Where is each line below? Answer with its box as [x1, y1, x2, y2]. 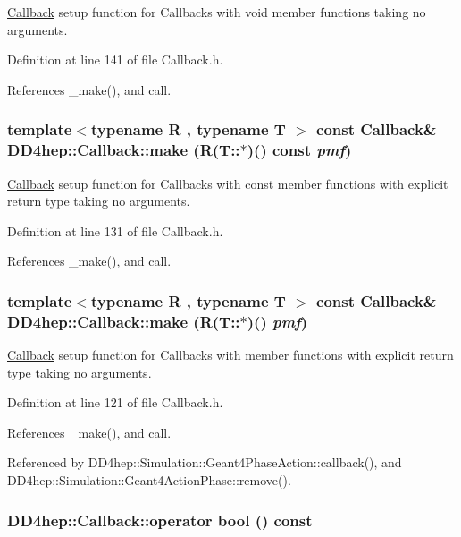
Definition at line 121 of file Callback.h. [7, 393, 223, 412]
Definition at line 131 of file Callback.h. [7, 221, 223, 240]
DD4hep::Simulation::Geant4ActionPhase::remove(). [7, 471, 291, 489]
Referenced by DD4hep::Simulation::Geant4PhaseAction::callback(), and [7, 453, 402, 472]
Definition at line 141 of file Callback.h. [7, 50, 223, 69]
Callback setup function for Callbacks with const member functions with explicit [7, 174, 448, 192]
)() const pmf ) [247, 139, 352, 161]
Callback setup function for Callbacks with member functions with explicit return [7, 345, 454, 364]
